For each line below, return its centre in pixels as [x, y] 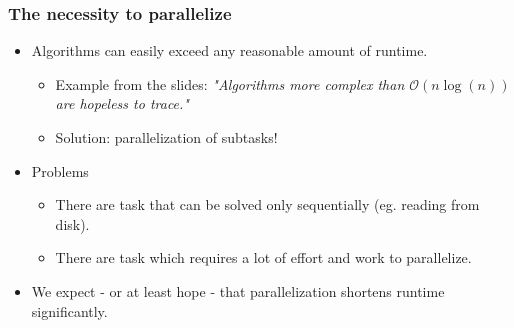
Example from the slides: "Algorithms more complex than [230, 83]
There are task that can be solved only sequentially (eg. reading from [267, 204]
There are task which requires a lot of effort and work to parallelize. [263, 257]
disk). [72, 223]
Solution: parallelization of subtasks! [166, 137]
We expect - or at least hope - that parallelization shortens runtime [238, 290]
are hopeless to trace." [122, 103]
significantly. [69, 310]
